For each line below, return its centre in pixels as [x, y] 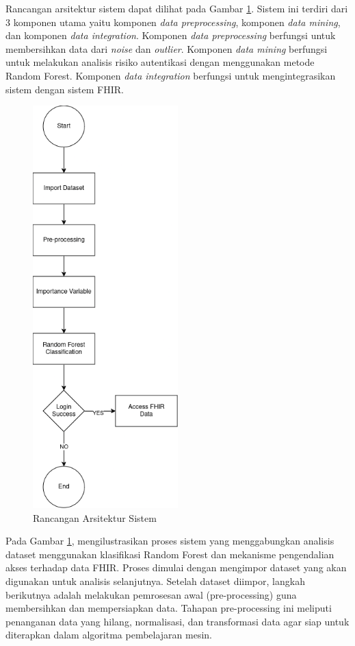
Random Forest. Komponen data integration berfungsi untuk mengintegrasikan [171, 75]
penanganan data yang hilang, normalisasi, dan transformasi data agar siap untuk [177, 621]
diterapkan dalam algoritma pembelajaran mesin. [109, 635]
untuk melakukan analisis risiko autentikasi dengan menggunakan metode [160, 62]
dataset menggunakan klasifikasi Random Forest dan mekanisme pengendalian [170, 554]
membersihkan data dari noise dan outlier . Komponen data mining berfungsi [167, 48]
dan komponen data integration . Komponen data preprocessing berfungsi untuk [171, 35]
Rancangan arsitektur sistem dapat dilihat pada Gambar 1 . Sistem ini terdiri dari [177, 8]
